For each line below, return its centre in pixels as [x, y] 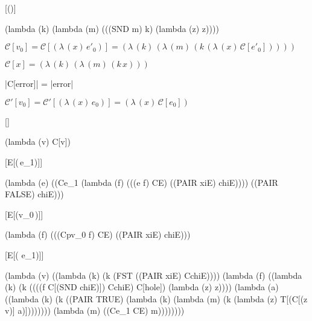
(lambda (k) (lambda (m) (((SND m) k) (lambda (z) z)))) [112, 28]
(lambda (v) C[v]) [38, 141]
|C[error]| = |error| [39, 84]
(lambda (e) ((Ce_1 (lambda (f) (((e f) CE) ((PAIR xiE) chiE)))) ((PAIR [142, 182]
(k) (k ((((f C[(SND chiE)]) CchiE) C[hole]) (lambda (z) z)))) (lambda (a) [142, 287]
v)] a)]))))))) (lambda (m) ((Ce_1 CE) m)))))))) [95, 310]
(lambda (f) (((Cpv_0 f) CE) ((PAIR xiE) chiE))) [98, 234]
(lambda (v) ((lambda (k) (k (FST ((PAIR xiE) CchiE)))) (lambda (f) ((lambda [154, 275]
